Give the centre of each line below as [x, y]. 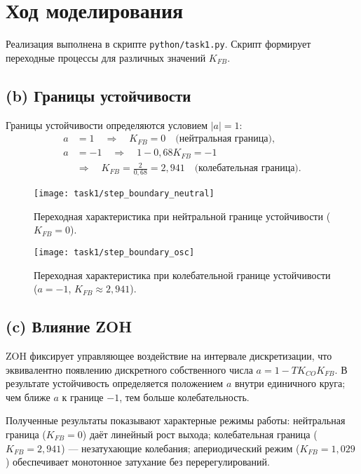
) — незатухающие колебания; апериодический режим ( [180, 448]
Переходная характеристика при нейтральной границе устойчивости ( [182, 216]
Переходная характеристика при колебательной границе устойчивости [182, 275]
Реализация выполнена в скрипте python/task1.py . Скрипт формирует [158, 44]
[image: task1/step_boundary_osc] [114, 252]
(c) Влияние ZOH [69, 326]
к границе [83, 397]
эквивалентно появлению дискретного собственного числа [129, 369]
